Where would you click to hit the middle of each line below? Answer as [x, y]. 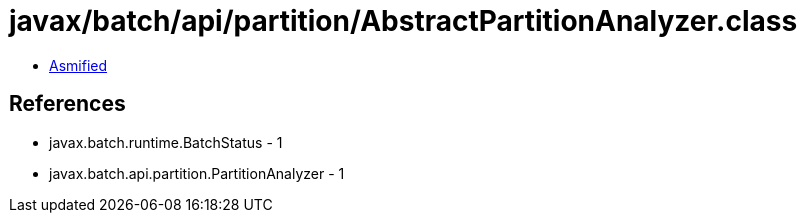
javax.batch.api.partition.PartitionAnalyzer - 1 [197, 173]
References [67, 104]
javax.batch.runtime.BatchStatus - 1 [166, 142]
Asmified [78, 65]
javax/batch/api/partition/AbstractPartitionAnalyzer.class [403, 21]
